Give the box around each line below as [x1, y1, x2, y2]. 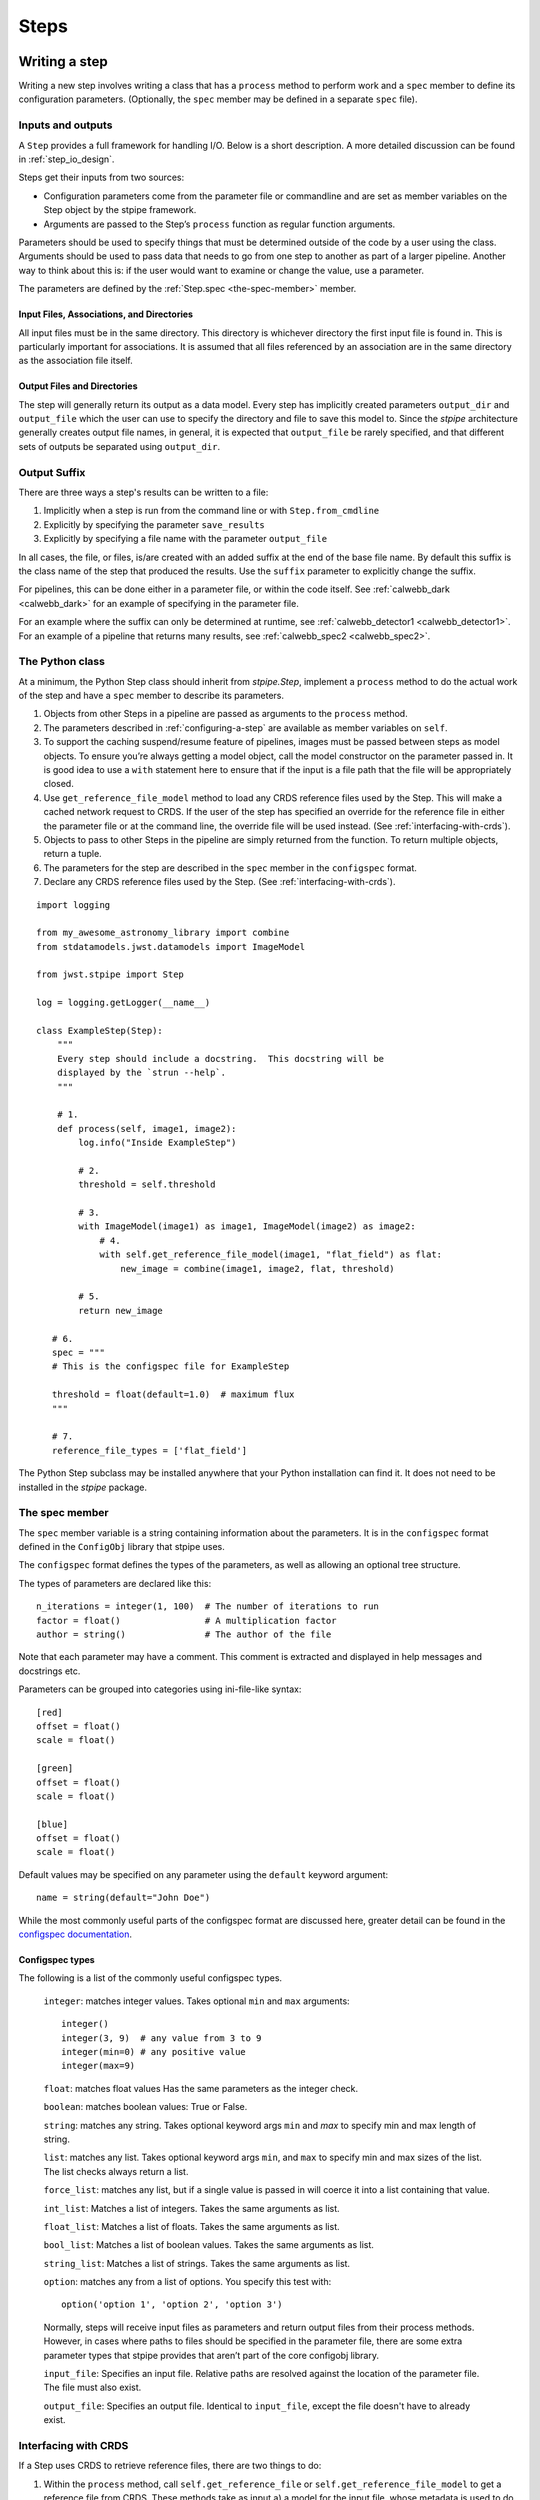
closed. [43, 778, 74, 790]
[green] [36, 1763, 74, 1774]
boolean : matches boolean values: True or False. [43, 2101, 248, 2113]
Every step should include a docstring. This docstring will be [56, 1053, 385, 1064]
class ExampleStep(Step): [36, 1025, 164, 1037]
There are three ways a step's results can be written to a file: [18, 486, 269, 498]
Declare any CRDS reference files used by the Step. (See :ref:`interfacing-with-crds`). [43, 876, 396, 888]
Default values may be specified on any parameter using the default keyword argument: [18, 1868, 389, 1880]
